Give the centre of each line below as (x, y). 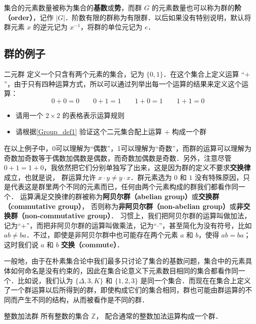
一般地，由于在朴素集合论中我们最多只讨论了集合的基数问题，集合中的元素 (125, 261)
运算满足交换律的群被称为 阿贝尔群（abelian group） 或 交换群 (119, 196)
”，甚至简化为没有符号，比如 (205, 225)
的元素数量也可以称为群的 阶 (197, 7)
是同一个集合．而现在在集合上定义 (196, 280)
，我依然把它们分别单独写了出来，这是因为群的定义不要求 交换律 (147, 167)
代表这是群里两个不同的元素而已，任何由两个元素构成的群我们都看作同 (124, 187)
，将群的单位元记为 (112, 27)
